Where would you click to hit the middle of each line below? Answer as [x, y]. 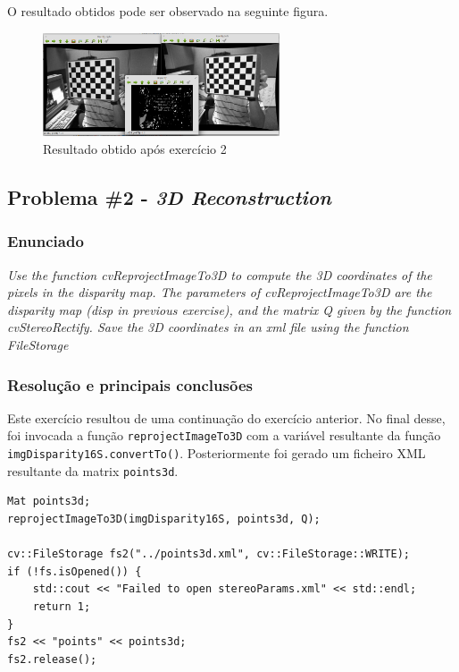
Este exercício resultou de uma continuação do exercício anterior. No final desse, [226, 417]
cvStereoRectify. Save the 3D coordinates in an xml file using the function [208, 327]
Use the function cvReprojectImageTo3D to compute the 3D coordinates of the [220, 274]
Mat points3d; [49, 502]
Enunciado [46, 241]
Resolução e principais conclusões [130, 384]
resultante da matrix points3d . [93, 470]
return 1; [62, 606]
